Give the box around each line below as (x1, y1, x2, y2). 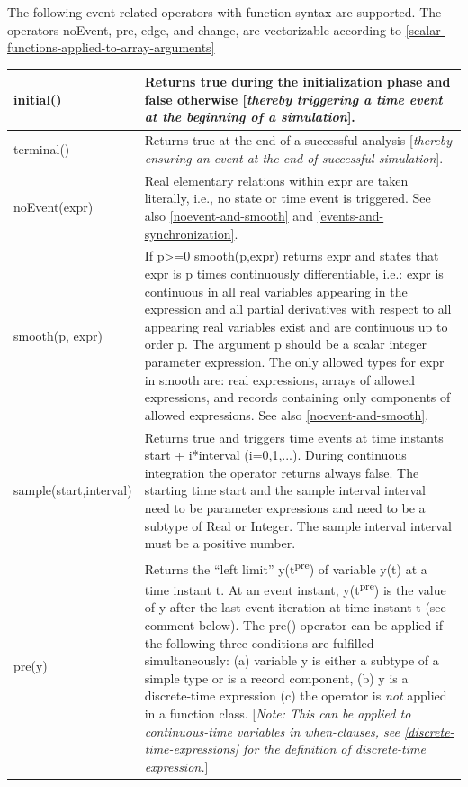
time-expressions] (144, 739, 239, 758)
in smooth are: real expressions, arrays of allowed (144, 370, 416, 389)
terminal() (13, 140, 70, 159)
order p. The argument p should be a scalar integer (144, 334, 427, 353)
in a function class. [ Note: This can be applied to (144, 704, 411, 723)
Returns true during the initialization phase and (144, 72, 451, 91)
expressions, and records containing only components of (144, 388, 451, 407)
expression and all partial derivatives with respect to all (144, 299, 452, 318)
